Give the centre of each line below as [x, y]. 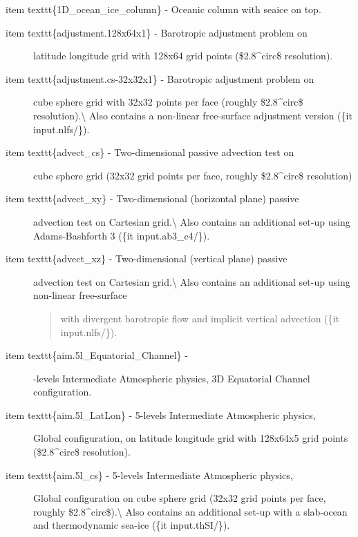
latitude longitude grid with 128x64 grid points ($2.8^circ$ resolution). [183, 56]
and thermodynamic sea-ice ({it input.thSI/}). [132, 525]
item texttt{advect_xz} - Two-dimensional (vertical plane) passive [147, 258]
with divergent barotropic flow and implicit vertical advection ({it [200, 318]
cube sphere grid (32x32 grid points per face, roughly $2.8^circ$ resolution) [193, 175]
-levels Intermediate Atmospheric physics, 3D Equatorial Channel [172, 378]
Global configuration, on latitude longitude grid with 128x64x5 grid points [191, 438]
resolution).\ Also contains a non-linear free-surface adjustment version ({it [193, 115]
